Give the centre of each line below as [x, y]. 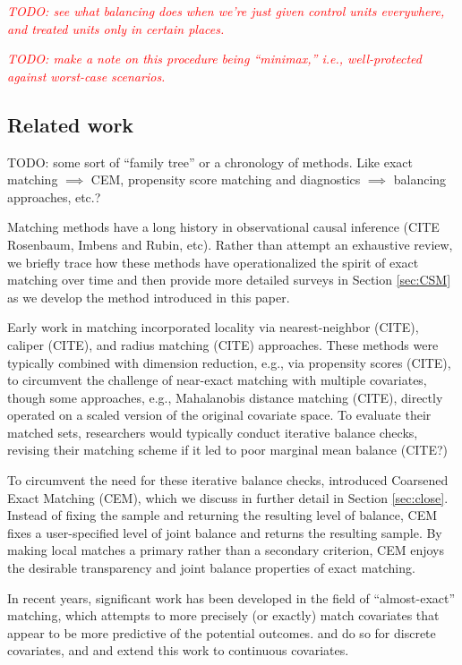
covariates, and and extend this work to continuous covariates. [178, 650]
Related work [71, 124]
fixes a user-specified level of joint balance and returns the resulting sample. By [225, 532]
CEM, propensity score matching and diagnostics [226, 179]
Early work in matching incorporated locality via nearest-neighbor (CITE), [213, 327]
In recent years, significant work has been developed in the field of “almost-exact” [231, 597]
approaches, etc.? [54, 196]
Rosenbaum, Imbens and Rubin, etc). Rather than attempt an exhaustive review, [230, 244]
